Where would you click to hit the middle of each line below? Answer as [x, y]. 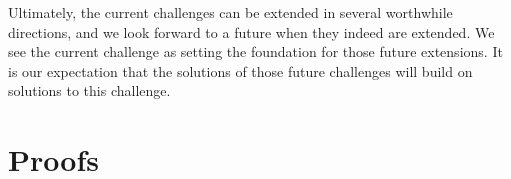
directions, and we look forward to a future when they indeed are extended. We [251, 31]
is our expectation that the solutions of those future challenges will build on [240, 70]
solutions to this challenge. [89, 90]
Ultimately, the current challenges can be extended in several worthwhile [230, 12]
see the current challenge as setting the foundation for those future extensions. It [255, 51]
